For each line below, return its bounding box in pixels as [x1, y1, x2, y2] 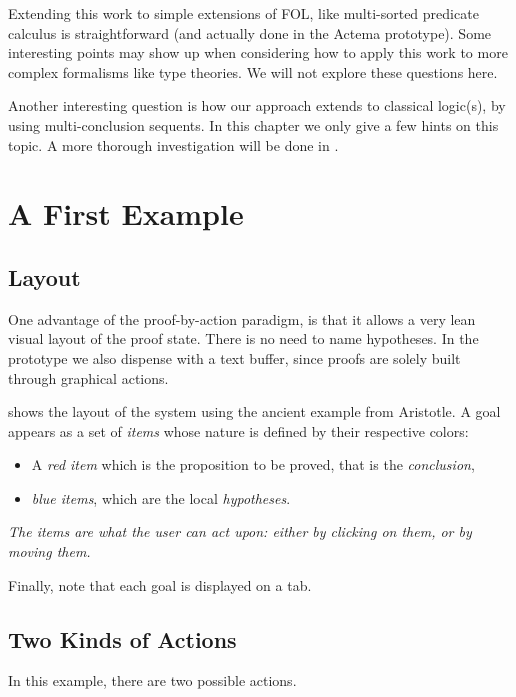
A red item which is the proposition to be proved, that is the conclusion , [31, 454, 475, 475]
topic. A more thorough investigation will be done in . [8, 134, 339, 155]
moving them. [8, 541, 91, 562]
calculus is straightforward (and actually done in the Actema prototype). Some [8, 22, 492, 43]
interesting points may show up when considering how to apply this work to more [8, 42, 508, 63]
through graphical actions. [8, 367, 169, 388]
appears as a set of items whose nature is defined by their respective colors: [8, 420, 469, 441]
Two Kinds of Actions [8, 623, 237, 654]
